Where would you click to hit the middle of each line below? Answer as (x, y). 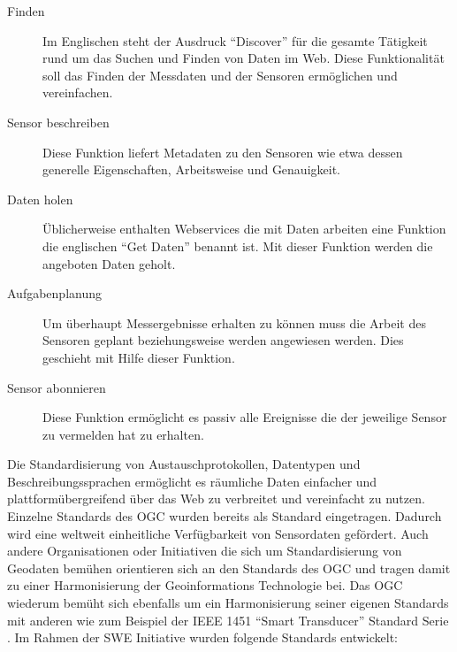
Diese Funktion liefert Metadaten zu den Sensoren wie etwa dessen (223, 152)
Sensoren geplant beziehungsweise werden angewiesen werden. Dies (223, 340)
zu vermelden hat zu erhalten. (123, 434)
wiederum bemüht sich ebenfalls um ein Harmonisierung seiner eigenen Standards (228, 603)
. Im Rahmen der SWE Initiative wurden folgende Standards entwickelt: (203, 637)
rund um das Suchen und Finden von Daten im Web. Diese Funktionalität (244, 58)
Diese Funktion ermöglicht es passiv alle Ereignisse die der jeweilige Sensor (245, 417)
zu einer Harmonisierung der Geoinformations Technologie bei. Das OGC (205, 585)
